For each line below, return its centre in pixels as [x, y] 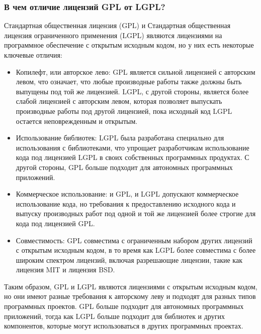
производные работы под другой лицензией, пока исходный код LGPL [124, 111]
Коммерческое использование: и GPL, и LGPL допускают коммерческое [127, 194]
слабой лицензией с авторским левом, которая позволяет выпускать [119, 101]
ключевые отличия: [33, 55]
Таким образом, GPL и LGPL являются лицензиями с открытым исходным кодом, [131, 286]
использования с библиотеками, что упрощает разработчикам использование [133, 147]
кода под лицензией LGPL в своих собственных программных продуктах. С [133, 157]
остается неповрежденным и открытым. [77, 121]
